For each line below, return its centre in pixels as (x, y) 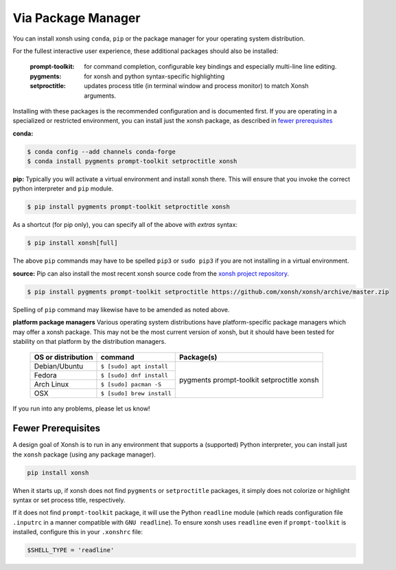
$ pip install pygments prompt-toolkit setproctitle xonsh (128, 207)
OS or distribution (63, 358)
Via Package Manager (77, 18)
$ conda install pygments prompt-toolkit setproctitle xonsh (132, 161)
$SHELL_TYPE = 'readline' (71, 550)
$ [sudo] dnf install (134, 375)
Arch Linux (51, 384)
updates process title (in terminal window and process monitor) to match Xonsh (196, 86)
